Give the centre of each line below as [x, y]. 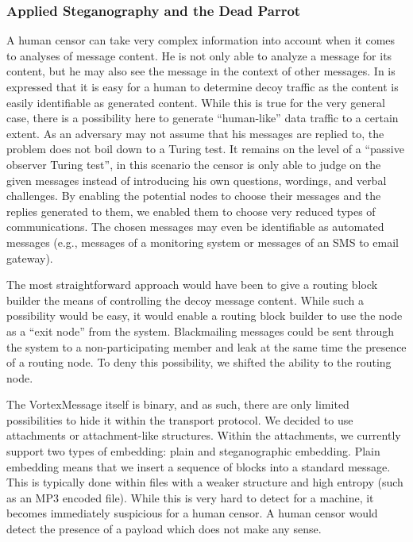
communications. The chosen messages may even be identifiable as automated [195, 227]
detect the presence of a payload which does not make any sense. [164, 529]
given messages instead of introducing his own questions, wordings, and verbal [197, 180]
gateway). [30, 258]
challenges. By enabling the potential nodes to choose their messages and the [194, 196]
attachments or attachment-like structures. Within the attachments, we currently [204, 435]
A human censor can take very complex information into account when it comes [201, 40]
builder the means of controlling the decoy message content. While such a [185, 300]
